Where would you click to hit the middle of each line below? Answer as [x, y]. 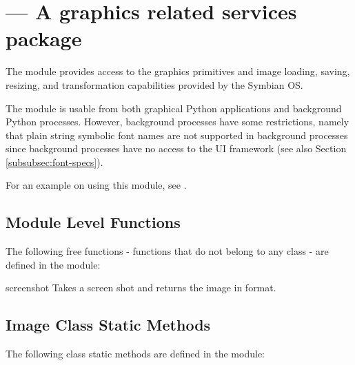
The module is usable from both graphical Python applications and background [174, 108]
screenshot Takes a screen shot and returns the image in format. [141, 288]
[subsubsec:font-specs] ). [54, 161]
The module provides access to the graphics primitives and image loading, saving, [178, 71]
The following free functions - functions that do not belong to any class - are [167, 251]
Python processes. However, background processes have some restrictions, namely [177, 122]
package [44, 38]
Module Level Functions [93, 222]
